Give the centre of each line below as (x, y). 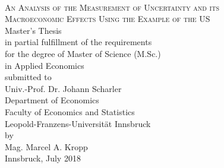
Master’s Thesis (33, 30)
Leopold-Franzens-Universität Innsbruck (78, 123)
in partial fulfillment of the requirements (78, 42)
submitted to (28, 77)
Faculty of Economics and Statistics (70, 111)
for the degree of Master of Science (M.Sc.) (83, 53)
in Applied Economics (45, 65)
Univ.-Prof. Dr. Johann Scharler (63, 88)
